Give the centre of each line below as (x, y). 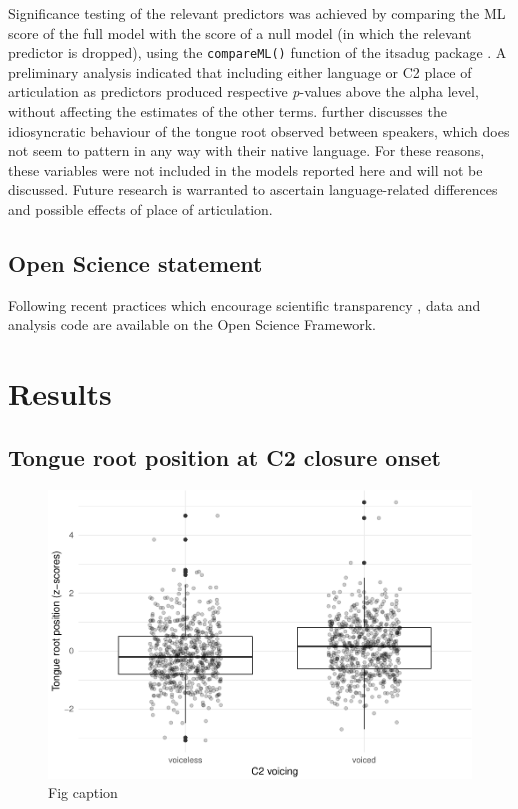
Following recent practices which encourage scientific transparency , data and (244, 304)
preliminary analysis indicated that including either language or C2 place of (240, 71)
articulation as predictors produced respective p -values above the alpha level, (243, 91)
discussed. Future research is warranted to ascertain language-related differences (253, 189)
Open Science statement (135, 262)
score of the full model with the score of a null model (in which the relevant (240, 32)
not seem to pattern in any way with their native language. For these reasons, (246, 150)
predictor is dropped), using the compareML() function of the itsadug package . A (257, 52)
